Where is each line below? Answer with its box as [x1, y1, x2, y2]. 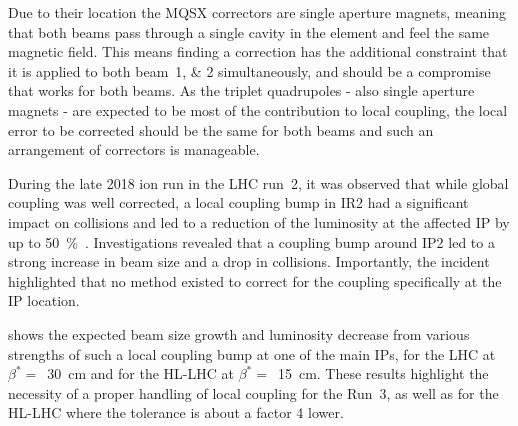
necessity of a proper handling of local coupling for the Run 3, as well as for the [8, 382, 499, 403]
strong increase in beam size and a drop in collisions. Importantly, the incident [8, 251, 490, 272]
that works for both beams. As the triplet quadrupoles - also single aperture [8, 80, 475, 101]
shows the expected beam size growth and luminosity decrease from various [8, 323, 470, 344]
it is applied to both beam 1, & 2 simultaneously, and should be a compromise [8, 60, 491, 81]
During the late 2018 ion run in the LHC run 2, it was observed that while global [8, 172, 509, 193]
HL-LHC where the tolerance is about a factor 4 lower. [8, 402, 344, 423]
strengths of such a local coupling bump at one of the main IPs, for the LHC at [8, 343, 496, 364]
